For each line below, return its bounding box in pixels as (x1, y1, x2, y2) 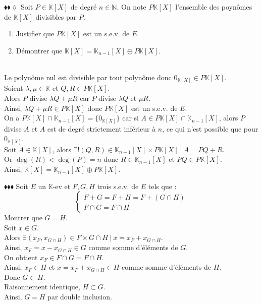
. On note (117, 2, 146, 12)
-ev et (53, 180, 71, 191)
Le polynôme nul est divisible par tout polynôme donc (4, 72, 172, 82)
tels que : (148, 180, 177, 191)
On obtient (4, 252, 38, 262)
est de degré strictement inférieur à (47, 123, 156, 134)
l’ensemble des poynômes (175, 2, 252, 12)
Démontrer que (16, 45, 63, 55)
